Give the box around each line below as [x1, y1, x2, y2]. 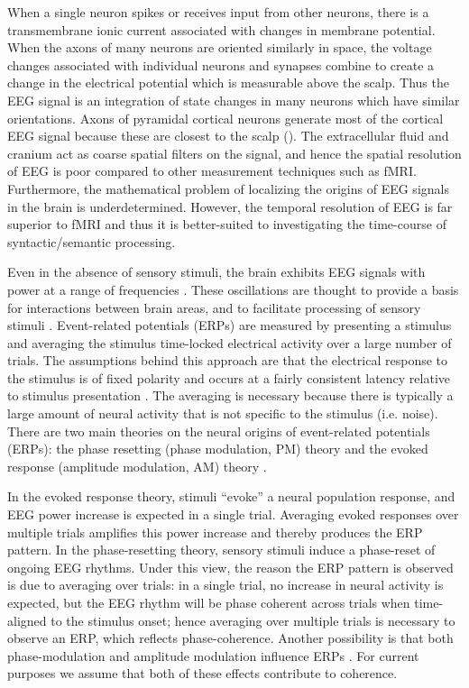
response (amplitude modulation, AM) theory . [7, 456, 267, 475]
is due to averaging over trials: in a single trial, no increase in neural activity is [7, 575, 444, 594]
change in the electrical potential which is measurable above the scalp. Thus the [7, 73, 449, 92]
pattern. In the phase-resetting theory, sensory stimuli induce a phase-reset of [7, 540, 436, 559]
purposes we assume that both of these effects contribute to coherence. [7, 664, 398, 683]
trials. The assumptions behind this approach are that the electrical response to [7, 351, 448, 370]
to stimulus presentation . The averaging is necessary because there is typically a [7, 386, 454, 405]
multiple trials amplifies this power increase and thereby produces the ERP [7, 522, 423, 541]
